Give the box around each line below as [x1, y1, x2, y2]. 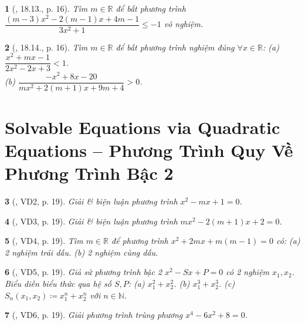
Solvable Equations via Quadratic [5, 115, 280, 139]
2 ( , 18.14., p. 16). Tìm [5, 41, 88, 53]
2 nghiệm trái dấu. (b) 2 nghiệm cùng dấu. [5, 246, 158, 258]
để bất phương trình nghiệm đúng [116, 41, 235, 53]
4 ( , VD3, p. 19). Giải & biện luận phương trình [5, 215, 178, 227]
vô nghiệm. [164, 18, 204, 30]
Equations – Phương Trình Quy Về [5, 138, 293, 162]
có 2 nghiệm [226, 266, 270, 278]
